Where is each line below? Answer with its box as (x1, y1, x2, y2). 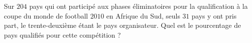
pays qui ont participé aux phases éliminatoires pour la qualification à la (29, 1, 248, 11)
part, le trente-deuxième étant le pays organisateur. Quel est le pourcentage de (4, 20, 241, 30)
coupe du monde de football (4, 10, 88, 21)
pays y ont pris (191, 10, 237, 21)
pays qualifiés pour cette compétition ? (4, 29, 121, 40)
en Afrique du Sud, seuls (106, 10, 181, 21)
